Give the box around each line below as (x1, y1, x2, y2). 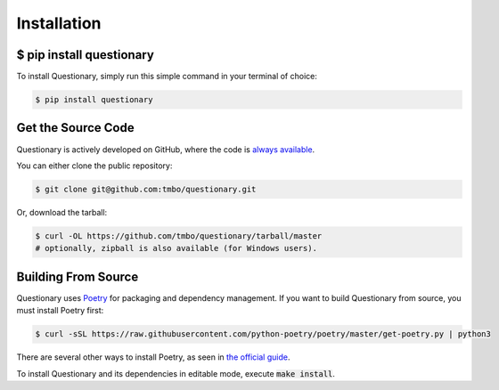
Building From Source (16, 269, 139, 284)
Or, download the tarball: (16, 207, 108, 217)
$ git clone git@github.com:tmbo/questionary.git (35, 183, 257, 194)
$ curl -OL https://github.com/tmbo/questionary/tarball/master (35, 231, 323, 240)
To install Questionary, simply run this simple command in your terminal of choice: (16, 71, 318, 82)
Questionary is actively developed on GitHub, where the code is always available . (16, 143, 315, 155)
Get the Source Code (16, 120, 135, 135)
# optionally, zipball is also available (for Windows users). (35, 243, 318, 254)
